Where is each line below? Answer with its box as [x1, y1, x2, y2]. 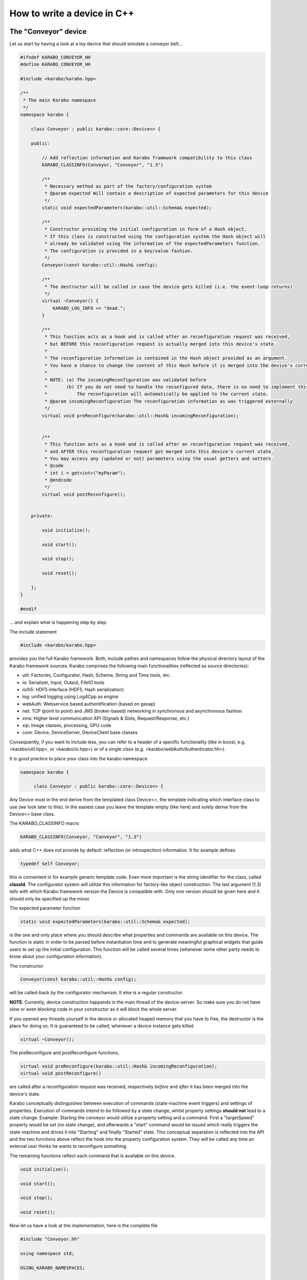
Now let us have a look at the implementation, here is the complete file [9, 1223, 158, 1229]
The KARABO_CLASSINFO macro [9, 820, 79, 826]
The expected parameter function [9, 905, 81, 911]
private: [31, 513, 53, 519]
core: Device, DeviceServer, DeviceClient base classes [22, 730, 138, 736]
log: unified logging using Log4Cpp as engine [22, 694, 119, 700]
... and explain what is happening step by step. [9, 620, 107, 626]
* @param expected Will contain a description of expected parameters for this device [44, 190, 269, 197]
